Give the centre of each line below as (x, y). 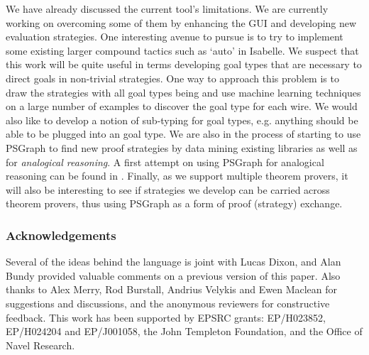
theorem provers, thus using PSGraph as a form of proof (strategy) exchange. (174, 203)
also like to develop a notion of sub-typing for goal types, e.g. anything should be (182, 120)
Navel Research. (40, 345)
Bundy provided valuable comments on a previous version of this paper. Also (173, 275)
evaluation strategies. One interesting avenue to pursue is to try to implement (175, 37)
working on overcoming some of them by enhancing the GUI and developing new (181, 22)
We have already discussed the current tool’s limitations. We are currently (167, 9)
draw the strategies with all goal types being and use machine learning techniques (183, 92)
